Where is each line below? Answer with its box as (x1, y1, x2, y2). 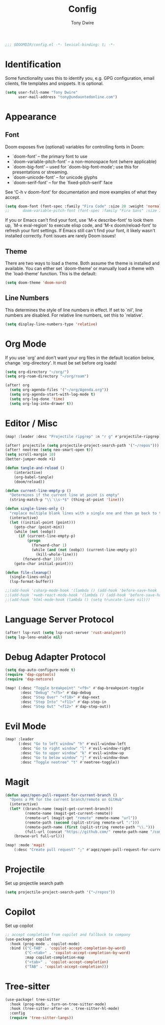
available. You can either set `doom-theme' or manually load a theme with (5, 265, 155, 271)
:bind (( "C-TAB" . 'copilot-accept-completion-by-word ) (9, 946, 126, 951)
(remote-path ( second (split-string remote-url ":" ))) (25, 820, 139, 825)
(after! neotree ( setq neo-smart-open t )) (5, 447, 93, 453)
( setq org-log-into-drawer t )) (9, 401, 74, 406)
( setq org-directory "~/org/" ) (5, 369, 69, 374)
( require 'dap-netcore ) (5, 677, 54, 682)
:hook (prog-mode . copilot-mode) (9, 941, 80, 946)
